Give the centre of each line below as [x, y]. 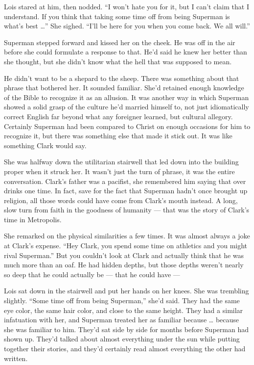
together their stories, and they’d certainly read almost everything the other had [125, 348]
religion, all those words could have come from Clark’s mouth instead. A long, [121, 200]
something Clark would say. [45, 145]
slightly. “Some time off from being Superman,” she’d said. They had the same [122, 300]
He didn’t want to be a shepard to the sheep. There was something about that [122, 78]
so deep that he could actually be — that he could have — [92, 274]
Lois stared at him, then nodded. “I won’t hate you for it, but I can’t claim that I [127, 6]
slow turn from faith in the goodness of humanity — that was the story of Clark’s [127, 210]
